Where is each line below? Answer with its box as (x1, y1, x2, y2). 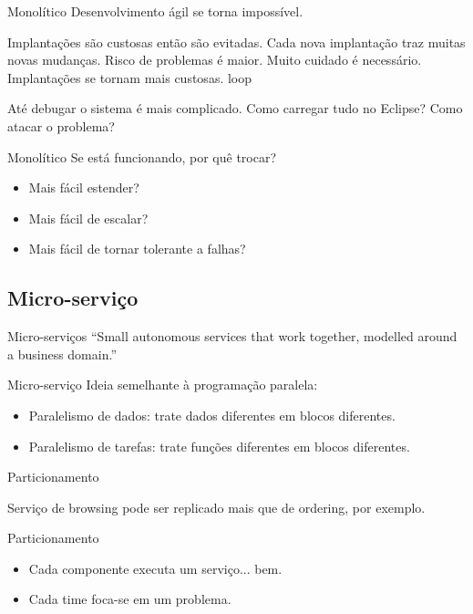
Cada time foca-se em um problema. (28, 589, 231, 609)
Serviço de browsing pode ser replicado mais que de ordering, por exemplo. (7, 497, 426, 516)
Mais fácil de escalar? (28, 208, 149, 227)
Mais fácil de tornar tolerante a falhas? (28, 239, 246, 258)
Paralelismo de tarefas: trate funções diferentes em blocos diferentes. (28, 436, 410, 455)
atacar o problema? (7, 116, 115, 135)
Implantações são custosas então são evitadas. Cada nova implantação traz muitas (7, 32, 466, 51)
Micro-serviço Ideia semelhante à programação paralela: (7, 375, 318, 394)
